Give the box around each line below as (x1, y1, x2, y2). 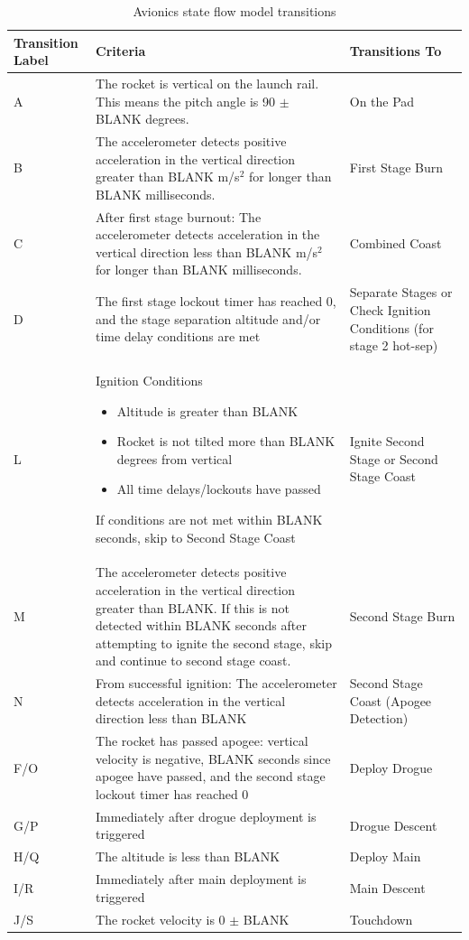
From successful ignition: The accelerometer (96, 674, 337, 693)
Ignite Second (349, 432, 425, 451)
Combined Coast (349, 234, 442, 253)
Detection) (349, 709, 409, 728)
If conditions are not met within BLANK (96, 509, 323, 528)
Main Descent (349, 878, 426, 897)
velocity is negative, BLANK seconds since (96, 749, 331, 768)
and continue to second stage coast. (96, 651, 291, 670)
